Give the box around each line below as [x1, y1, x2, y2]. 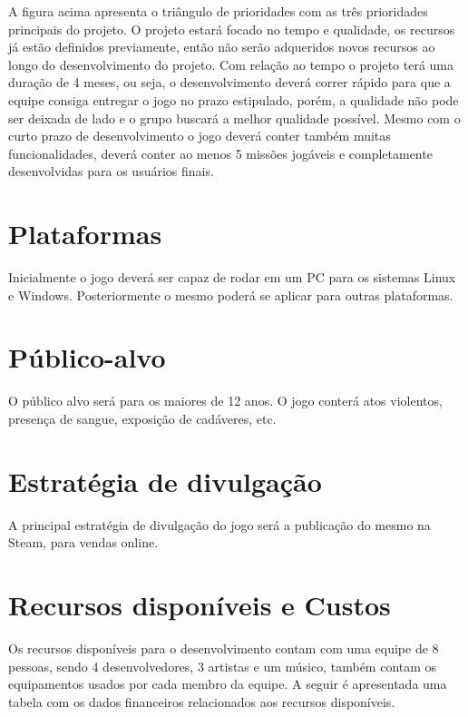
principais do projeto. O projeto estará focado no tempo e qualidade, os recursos [8, 19, 455, 38]
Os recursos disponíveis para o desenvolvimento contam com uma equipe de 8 [8, 639, 439, 657]
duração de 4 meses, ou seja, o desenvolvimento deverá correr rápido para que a [8, 73, 451, 92]
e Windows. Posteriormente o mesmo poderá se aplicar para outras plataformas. [8, 285, 453, 304]
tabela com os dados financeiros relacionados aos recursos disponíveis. [8, 692, 395, 711]
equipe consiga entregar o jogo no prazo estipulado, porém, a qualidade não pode [8, 90, 459, 109]
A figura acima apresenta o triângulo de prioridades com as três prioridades [8, 2, 428, 20]
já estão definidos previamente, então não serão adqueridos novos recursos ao [8, 37, 435, 56]
